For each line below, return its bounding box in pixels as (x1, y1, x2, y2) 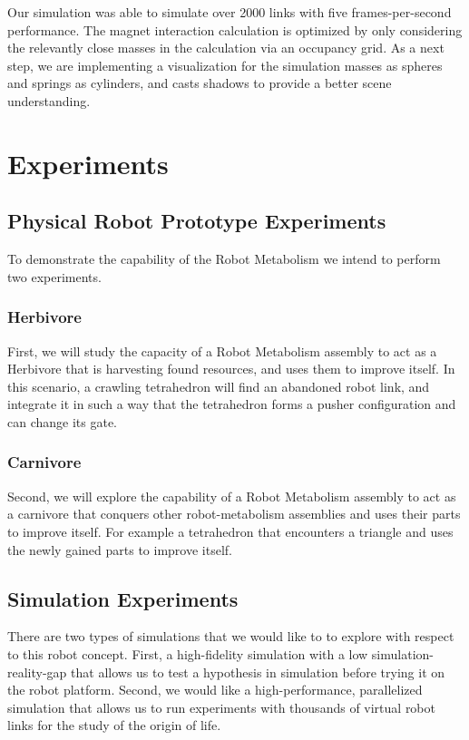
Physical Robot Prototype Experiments (7, 207, 386, 235)
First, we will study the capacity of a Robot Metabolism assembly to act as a (7, 341, 437, 360)
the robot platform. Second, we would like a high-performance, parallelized (7, 680, 423, 699)
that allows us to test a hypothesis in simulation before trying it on (71, 662, 445, 681)
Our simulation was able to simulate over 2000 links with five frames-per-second (7, 3, 452, 21)
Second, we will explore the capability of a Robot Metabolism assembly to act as (7, 486, 456, 505)
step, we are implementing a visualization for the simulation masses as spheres (7, 55, 443, 74)
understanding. (7, 91, 91, 110)
